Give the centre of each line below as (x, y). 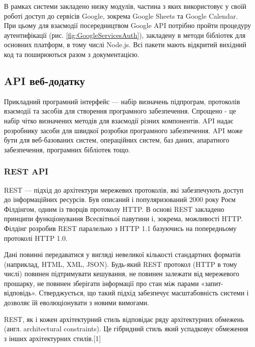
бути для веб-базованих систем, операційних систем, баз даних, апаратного (117, 140)
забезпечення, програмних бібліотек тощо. (67, 149)
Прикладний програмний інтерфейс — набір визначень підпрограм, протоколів (122, 101)
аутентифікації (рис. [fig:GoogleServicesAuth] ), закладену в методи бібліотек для (125, 35)
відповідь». (20, 293)
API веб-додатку (44, 80)
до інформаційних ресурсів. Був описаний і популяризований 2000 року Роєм (120, 199)
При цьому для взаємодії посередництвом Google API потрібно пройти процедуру (127, 25)
